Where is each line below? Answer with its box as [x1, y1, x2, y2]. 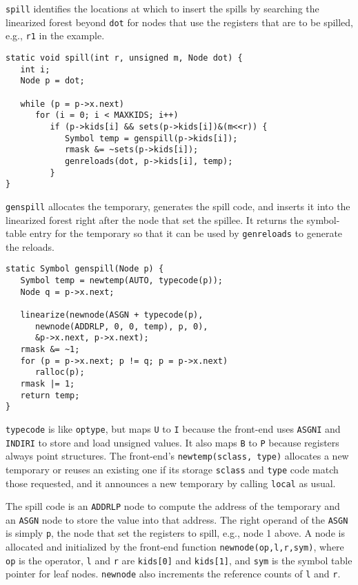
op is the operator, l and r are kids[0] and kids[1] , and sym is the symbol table [6, 553, 352, 567]
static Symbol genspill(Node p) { [6, 264, 164, 274]
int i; [20, 64, 50, 74]
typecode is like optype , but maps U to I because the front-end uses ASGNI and [6, 421, 341, 435]
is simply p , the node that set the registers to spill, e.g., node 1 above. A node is [6, 526, 345, 540]
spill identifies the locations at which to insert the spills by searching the [6, 1, 319, 15]
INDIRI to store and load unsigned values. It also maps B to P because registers [6, 435, 339, 449]
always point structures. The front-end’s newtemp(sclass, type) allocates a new [6, 449, 349, 463]
